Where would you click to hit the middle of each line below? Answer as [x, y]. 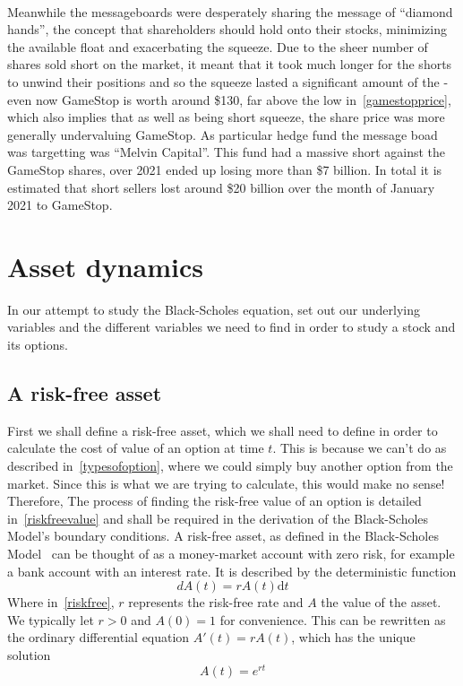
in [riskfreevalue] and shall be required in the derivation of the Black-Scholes [218, 518]
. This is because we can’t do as [360, 448]
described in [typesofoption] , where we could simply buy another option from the [230, 466]
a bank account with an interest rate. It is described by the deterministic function [232, 571]
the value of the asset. [381, 602]
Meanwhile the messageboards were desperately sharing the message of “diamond [230, 11]
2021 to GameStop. [60, 205]
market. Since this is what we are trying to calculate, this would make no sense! [226, 483]
